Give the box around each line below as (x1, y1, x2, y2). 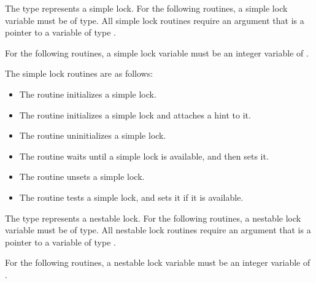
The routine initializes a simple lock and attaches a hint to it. (19, 108, 251, 121)
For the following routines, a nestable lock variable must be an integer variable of (5, 256, 310, 269)
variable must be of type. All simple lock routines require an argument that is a (5, 14, 304, 26)
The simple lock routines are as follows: (5, 67, 153, 80)
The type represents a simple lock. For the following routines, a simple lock (5, 2, 288, 14)
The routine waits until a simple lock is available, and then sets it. (19, 149, 269, 162)
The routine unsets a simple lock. (19, 170, 145, 183)
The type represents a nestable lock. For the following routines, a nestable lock (5, 211, 301, 224)
